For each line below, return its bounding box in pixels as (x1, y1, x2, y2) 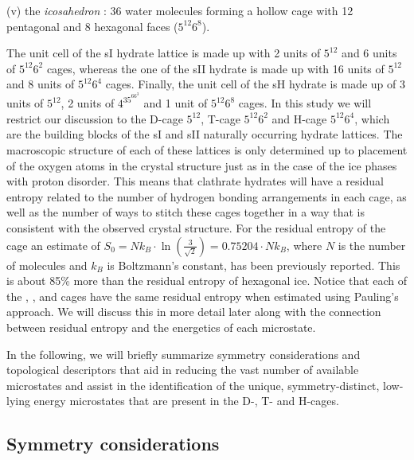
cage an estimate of (6, 236, 100, 253)
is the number (338, 236, 406, 253)
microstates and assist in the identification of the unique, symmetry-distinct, (6, 376, 380, 393)
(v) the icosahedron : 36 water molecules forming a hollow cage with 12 (6, 2, 353, 18)
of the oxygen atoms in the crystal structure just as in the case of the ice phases (6, 157, 397, 173)
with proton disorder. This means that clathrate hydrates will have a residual (6, 173, 384, 189)
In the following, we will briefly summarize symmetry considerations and (6, 345, 361, 362)
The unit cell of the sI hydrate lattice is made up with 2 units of (6, 45, 321, 61)
